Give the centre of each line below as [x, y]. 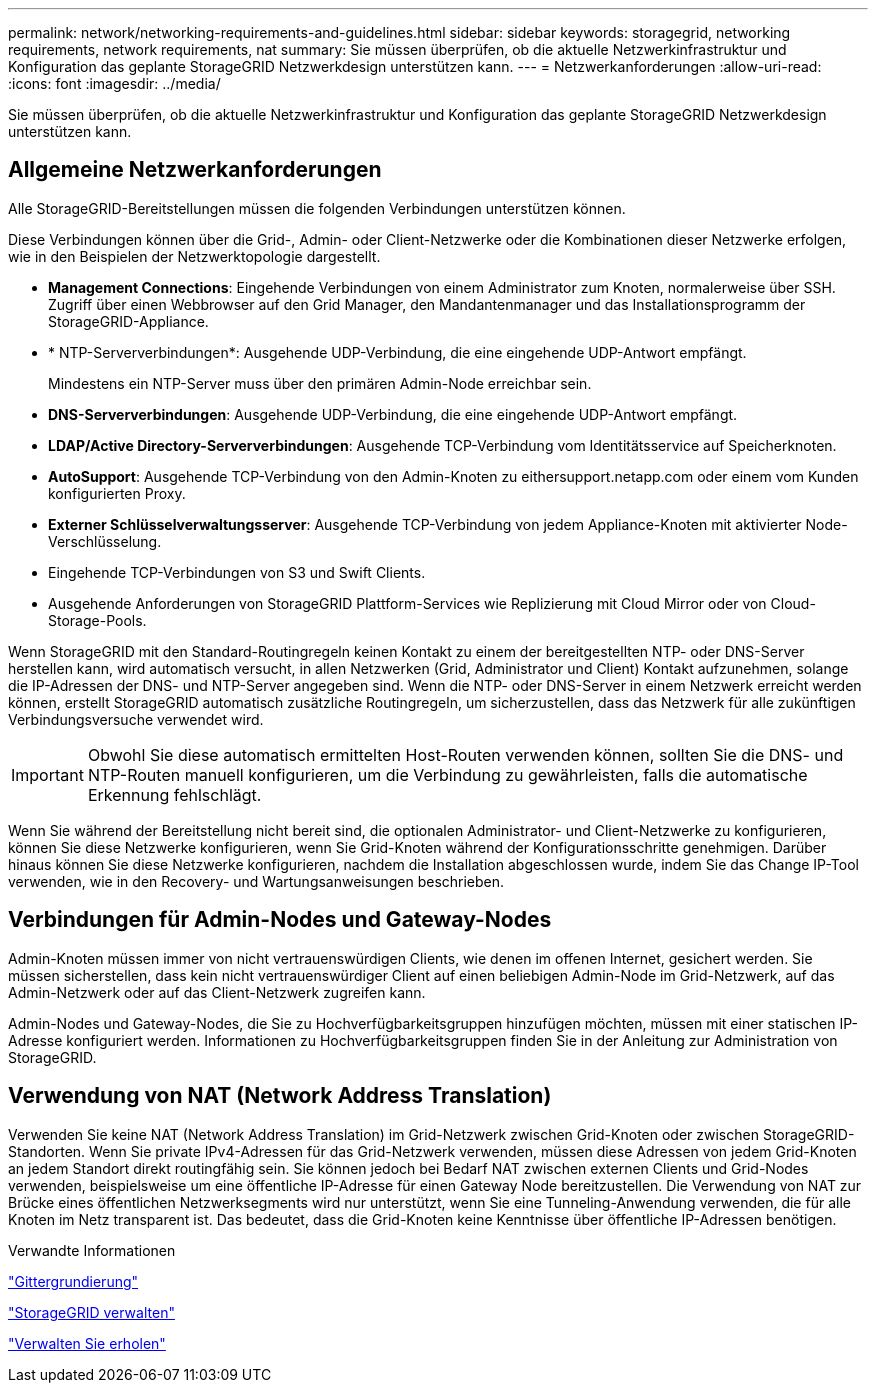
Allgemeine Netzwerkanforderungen [195, 170]
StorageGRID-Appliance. [128, 321]
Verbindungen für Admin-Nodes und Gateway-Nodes [280, 920]
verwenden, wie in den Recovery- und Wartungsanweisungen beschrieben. [256, 881]
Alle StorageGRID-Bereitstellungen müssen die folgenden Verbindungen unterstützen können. [317, 208]
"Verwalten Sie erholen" [87, 1343]
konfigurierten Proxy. [117, 493]
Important [47, 774]
